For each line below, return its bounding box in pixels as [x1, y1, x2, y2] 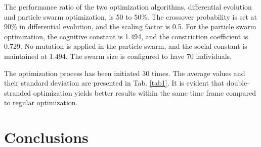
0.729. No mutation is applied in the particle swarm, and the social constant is [4, 41, 247, 51]
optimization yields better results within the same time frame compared [33, 87, 256, 98]
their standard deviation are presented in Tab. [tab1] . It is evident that [4, 78, 225, 88]
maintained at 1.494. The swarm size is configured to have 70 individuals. [4, 50, 232, 61]
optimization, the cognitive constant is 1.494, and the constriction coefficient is [4, 31, 248, 41]
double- [226, 78, 249, 88]
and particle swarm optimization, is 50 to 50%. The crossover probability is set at [4, 11, 257, 22]
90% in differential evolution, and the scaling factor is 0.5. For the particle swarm [4, 21, 256, 32]
